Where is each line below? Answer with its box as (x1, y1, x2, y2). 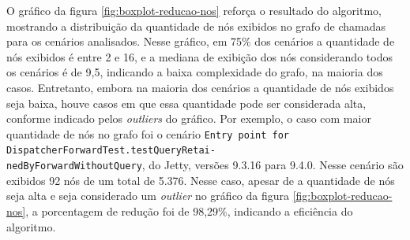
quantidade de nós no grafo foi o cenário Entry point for (6, 125, 290, 142)
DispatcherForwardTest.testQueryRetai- (6, 145, 216, 157)
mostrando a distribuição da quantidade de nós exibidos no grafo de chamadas (6, 17, 386, 34)
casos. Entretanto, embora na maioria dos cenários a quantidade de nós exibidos (6, 79, 394, 95)
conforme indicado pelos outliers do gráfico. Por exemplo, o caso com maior (6, 110, 371, 127)
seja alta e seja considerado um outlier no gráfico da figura (6, 187, 290, 204)
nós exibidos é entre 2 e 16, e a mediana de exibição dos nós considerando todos (6, 48, 393, 65)
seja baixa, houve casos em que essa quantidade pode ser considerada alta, (6, 94, 367, 111)
